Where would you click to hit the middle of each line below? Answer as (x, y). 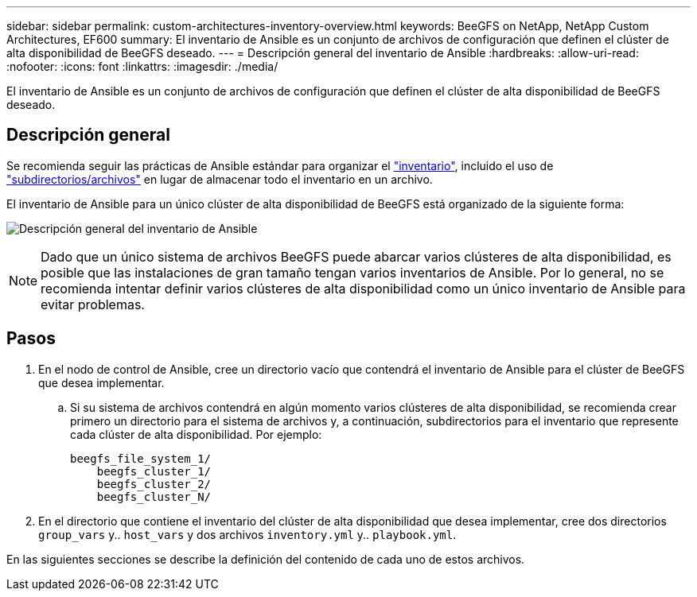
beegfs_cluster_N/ (154, 496)
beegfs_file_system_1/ (141, 458)
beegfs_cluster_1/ (154, 471)
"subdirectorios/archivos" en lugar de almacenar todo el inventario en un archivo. (220, 179)
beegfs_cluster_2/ (154, 484)
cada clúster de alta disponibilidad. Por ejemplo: (196, 434)
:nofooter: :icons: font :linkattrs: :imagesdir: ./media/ (142, 66)
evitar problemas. (93, 304)
